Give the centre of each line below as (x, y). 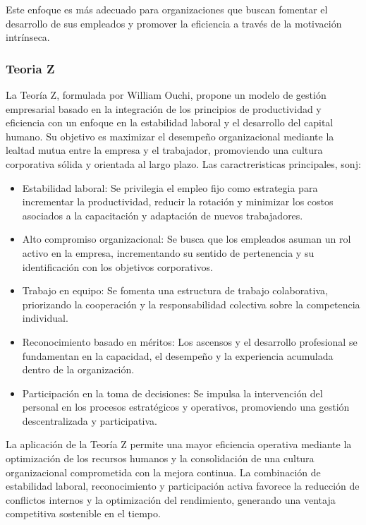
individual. (45, 318)
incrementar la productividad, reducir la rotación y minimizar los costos (178, 201)
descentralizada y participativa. (90, 420)
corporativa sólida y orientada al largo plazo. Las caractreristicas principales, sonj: (183, 163)
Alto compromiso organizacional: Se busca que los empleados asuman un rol (187, 239)
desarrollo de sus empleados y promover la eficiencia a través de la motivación (174, 23)
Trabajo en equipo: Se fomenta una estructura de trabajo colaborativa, (175, 290)
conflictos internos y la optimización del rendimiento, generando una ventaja (171, 499)
